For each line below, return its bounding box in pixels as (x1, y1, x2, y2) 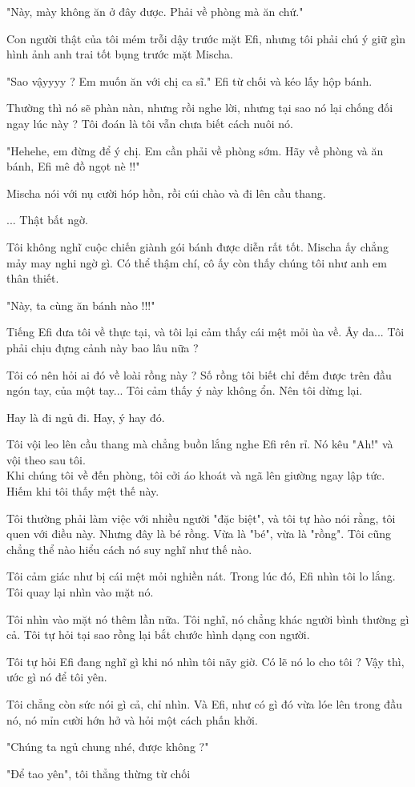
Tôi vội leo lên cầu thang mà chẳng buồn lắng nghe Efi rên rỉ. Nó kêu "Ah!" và (6, 436, 393, 452)
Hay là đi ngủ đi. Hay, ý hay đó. (6, 408, 165, 425)
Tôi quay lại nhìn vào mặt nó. (6, 584, 154, 600)
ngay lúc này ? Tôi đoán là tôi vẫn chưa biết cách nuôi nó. (6, 114, 293, 131)
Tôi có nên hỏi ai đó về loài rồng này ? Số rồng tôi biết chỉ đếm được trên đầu (6, 366, 392, 383)
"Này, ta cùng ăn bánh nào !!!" (6, 296, 155, 313)
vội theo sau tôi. (6, 451, 86, 468)
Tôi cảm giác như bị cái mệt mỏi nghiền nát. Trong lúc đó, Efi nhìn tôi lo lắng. (6, 568, 396, 584)
